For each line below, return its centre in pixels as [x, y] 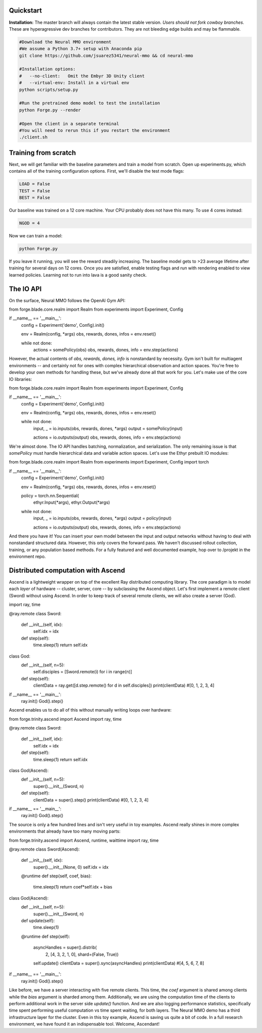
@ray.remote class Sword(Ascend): [44, 849]
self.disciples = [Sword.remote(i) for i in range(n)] [83, 672]
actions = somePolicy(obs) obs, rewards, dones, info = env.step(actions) [106, 350]
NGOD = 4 [30, 223]
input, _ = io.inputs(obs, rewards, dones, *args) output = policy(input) [102, 518]
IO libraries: [21, 379]
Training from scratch [42, 152]
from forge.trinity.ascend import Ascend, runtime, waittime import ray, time [84, 840]
